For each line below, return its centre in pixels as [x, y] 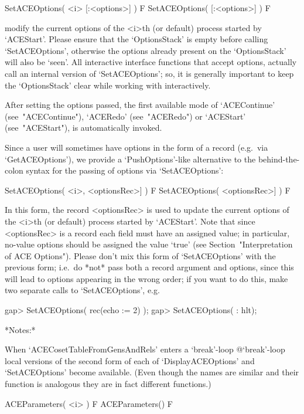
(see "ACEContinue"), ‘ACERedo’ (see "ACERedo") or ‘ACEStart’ [125, 116]
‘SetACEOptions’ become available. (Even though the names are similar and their [152, 372]
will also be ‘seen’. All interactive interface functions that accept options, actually [151, 62]
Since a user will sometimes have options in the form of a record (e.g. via [136, 147]
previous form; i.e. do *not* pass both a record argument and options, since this [149, 267]
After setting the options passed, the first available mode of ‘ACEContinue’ [140, 105]
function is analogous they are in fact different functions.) [108, 384]
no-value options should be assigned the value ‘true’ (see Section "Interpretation [149, 244]
